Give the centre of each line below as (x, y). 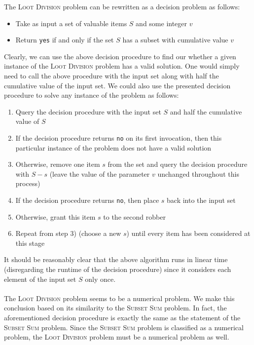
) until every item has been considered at (188, 233)
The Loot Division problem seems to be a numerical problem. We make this (119, 298)
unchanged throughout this (198, 173)
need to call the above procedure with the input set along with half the (111, 76)
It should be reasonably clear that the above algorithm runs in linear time (116, 259)
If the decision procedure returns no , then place (87, 200)
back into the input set (201, 200)
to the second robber (134, 216)
